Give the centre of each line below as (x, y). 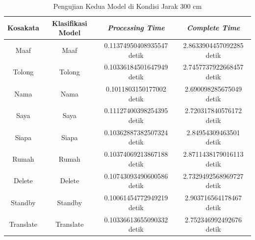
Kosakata (23, 28)
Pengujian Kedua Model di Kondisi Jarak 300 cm (127, 6)
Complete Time (213, 28)
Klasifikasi (69, 23)
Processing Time (136, 28)
